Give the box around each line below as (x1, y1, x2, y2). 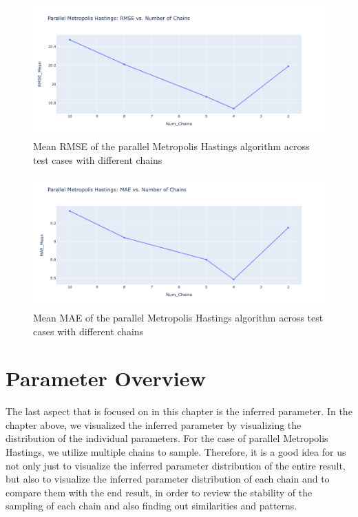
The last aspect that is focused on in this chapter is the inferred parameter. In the (6, 404, 352, 419)
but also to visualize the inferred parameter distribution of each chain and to (6, 472, 330, 486)
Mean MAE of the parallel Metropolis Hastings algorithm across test (33, 310, 324, 324)
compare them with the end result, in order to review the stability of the (6, 485, 313, 499)
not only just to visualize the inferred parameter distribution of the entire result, (6, 458, 346, 472)
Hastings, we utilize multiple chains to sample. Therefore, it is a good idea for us (6, 445, 346, 459)
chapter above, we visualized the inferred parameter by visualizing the (6, 417, 302, 432)
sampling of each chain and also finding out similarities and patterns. (6, 498, 297, 513)
